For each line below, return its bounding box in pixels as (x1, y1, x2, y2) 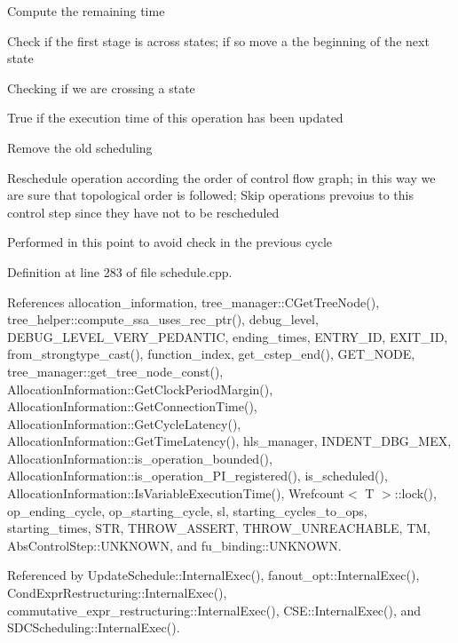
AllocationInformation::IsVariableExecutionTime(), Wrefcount (7, 484, 345, 503)
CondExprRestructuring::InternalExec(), (7, 583, 227, 602)
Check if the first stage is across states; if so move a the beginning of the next (7, 31, 430, 50)
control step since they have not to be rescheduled (7, 202, 280, 221)
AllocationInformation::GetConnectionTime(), (7, 397, 257, 416)
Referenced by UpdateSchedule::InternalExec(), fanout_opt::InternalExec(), (7, 566, 420, 584)
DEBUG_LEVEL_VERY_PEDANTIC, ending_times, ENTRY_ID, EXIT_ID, (7, 327, 448, 345)
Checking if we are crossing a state (7, 78, 195, 97)
